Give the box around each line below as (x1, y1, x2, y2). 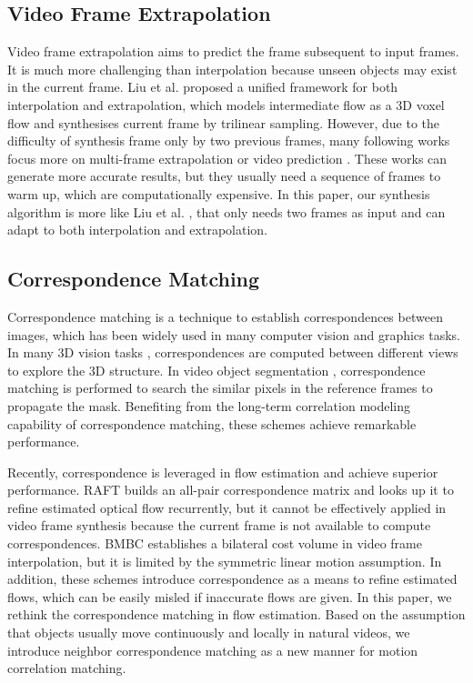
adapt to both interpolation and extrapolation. (7, 220, 267, 239)
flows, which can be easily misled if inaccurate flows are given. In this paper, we (7, 587, 452, 606)
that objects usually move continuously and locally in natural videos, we (7, 623, 410, 642)
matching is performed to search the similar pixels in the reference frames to (7, 378, 433, 397)
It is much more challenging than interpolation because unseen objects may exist (7, 59, 458, 78)
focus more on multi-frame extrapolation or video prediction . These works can (7, 148, 448, 167)
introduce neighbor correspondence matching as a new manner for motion (7, 640, 418, 659)
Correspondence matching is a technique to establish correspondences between (7, 306, 443, 326)
